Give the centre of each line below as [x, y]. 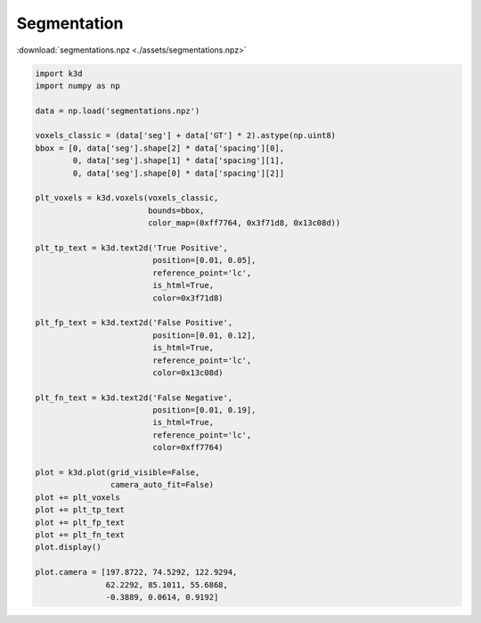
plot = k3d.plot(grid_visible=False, [118, 473]
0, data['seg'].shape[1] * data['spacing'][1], [179, 161]
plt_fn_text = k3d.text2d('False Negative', [134, 398]
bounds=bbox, [176, 210]
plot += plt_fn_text [80, 534]
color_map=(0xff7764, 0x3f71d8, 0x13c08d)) [244, 223]
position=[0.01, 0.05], [204, 260]
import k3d [59, 73]
